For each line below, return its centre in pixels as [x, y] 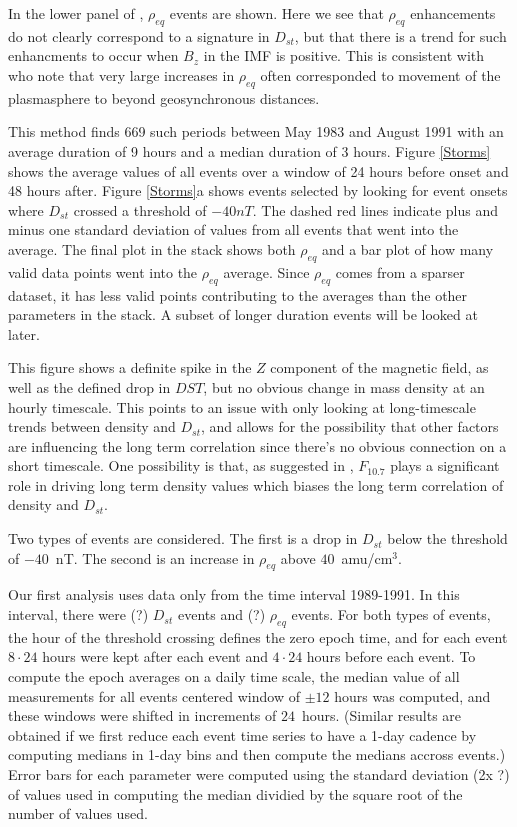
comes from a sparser [400, 271]
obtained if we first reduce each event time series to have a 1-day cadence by [242, 734]
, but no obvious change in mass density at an [344, 386]
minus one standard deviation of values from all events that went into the [233, 229]
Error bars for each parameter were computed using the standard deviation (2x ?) [259, 774]
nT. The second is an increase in [155, 557]
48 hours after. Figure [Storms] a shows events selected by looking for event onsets [258, 190]
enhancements [453, 13]
